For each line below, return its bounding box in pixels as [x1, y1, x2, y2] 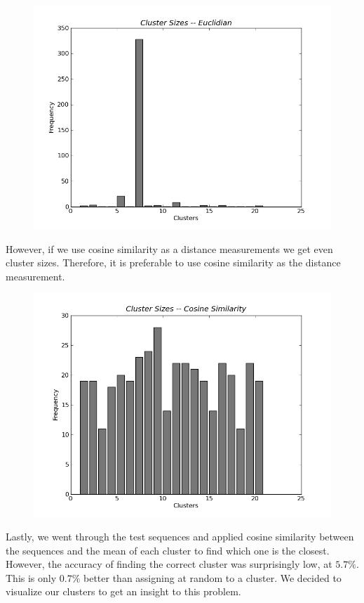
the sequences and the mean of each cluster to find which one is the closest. [6, 543, 330, 557]
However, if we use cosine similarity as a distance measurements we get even [6, 241, 333, 256]
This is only [6, 570, 57, 585]
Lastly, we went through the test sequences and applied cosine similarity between [6, 529, 354, 543]
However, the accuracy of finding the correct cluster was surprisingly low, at [6, 557, 332, 571]
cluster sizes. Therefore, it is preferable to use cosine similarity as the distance [6, 255, 341, 270]
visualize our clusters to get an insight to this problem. [6, 584, 241, 599]
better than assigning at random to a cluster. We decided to [83, 570, 342, 585]
